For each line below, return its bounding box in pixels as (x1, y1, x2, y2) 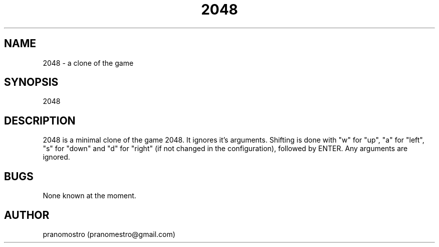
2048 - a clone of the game (43, 58, 134, 67)
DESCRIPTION (4, 114, 76, 127)
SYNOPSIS (4, 76, 59, 89)
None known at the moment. (43, 191, 136, 200)
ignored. (43, 153, 70, 162)
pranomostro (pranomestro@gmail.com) (43, 229, 175, 238)
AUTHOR (4, 208, 50, 221)
